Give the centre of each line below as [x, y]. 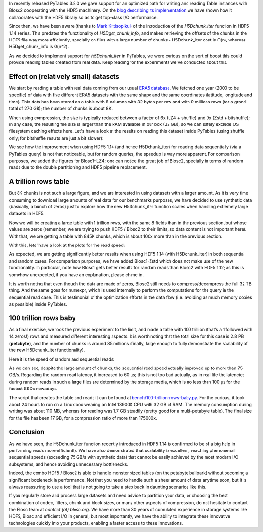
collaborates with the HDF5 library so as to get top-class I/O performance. [84, 17]
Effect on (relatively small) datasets [64, 76]
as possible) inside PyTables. [38, 304]
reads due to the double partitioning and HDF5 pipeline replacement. [78, 167]
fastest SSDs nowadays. [33, 389]
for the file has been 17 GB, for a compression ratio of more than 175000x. [83, 418]
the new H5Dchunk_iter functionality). [47, 350]
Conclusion [27, 432]
